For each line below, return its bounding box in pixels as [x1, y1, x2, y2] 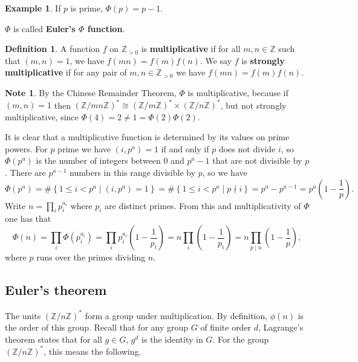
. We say [200, 54, 232, 66]
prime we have [57, 142, 111, 155]
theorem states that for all [5, 332, 102, 345]
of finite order [200, 321, 252, 334]
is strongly [241, 54, 285, 66]
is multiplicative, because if [187, 86, 288, 99]
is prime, [70, 2, 103, 14]
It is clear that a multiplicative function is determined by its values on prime [5, 131, 290, 143]
